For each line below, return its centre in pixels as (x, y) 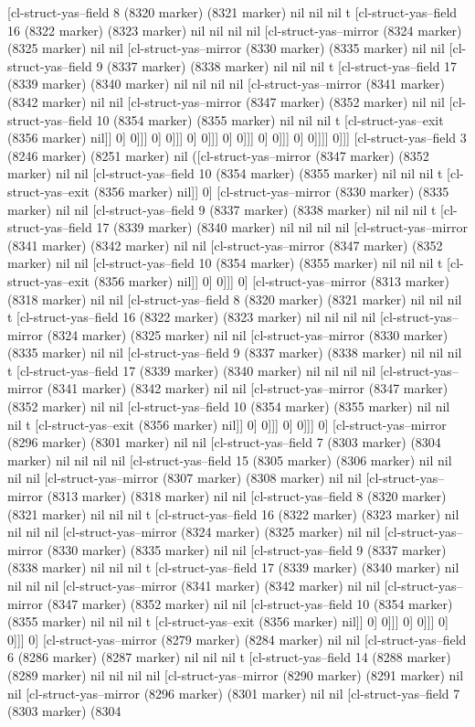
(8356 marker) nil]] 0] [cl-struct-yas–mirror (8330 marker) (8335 (271, 191)
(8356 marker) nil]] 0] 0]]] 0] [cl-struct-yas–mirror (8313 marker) (272, 280)
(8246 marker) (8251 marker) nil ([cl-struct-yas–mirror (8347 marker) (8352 (218, 155)
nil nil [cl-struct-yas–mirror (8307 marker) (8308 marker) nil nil (185, 478)
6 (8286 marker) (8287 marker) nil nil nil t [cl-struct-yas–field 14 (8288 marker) (229, 657)
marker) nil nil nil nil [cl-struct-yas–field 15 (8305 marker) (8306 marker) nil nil (230, 460)
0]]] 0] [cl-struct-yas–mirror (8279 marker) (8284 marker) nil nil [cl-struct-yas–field (237, 639)
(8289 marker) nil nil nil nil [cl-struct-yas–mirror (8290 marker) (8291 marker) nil (236, 674)
